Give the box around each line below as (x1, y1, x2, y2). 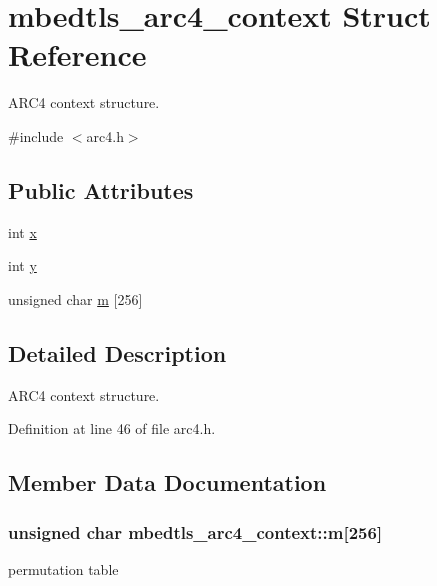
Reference (8, 34, 147, 75)
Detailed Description (8, 337, 227, 368)
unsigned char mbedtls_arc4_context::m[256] (8, 519, 383, 544)
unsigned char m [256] (8, 288, 143, 309)
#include (8, 125, 64, 146)
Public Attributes (8, 174, 194, 205)
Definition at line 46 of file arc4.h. (8, 418, 216, 439)
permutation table (8, 558, 119, 579)
